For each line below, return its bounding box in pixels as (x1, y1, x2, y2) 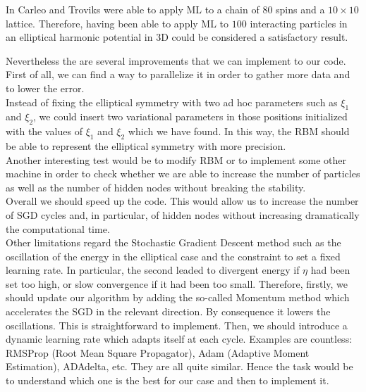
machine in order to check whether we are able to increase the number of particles (6, 166, 360, 181)
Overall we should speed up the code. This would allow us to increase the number (6, 194, 359, 208)
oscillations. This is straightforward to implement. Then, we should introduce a (6, 317, 348, 332)
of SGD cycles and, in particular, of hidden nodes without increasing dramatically (6, 207, 360, 222)
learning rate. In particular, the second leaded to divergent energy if (6, 263, 300, 277)
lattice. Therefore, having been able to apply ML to (6, 15, 229, 30)
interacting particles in (250, 15, 348, 30)
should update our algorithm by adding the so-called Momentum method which (6, 290, 350, 305)
